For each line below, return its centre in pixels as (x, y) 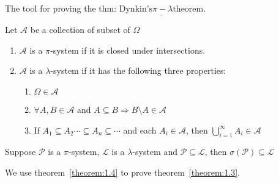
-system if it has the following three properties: (138, 70)
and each (140, 130)
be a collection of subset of (80, 30)
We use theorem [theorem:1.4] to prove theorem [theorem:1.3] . (123, 172)
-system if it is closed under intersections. (128, 50)
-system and (155, 152)
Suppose (20, 152)
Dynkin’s (136, 9)
